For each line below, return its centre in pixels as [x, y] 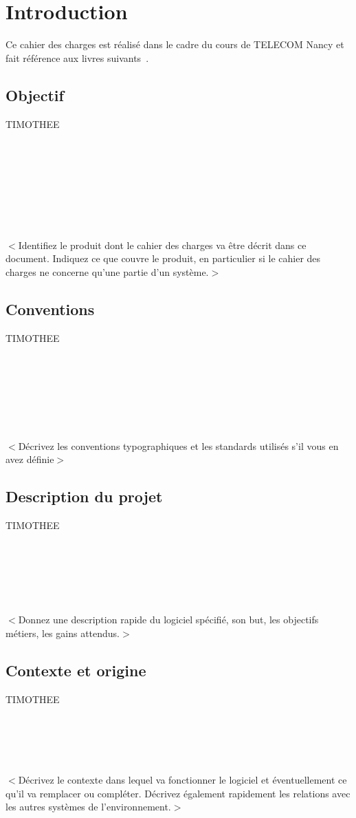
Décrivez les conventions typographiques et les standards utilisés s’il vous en [178, 445]
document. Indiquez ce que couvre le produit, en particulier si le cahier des [163, 258]
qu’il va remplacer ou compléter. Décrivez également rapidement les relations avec [178, 793]
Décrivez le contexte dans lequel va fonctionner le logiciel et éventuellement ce [182, 780]
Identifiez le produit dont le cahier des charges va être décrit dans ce [162, 245]
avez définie [30, 459]
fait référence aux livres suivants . [77, 57]
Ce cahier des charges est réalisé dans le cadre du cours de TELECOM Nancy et [175, 44]
